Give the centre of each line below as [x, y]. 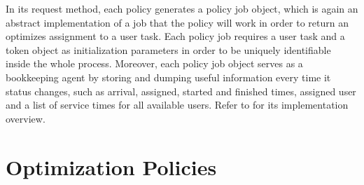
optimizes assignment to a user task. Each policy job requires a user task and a [175, 36]
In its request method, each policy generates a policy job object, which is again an [182, 8]
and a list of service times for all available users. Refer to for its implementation [177, 105]
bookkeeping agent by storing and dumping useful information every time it [168, 77]
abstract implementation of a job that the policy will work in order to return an [177, 22]
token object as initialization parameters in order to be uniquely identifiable [168, 49]
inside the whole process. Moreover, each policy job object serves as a [154, 63]
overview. [26, 118]
